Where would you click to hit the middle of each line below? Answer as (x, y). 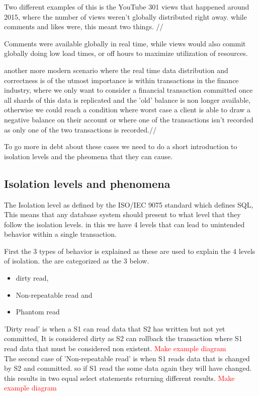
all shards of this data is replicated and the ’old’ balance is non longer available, (127, 100)
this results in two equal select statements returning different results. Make (119, 378)
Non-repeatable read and (54, 294)
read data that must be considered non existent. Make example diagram (115, 348)
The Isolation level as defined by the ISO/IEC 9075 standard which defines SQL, (129, 204)
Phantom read (38, 312)
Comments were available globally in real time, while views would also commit (125, 43)
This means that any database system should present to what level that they (122, 214)
